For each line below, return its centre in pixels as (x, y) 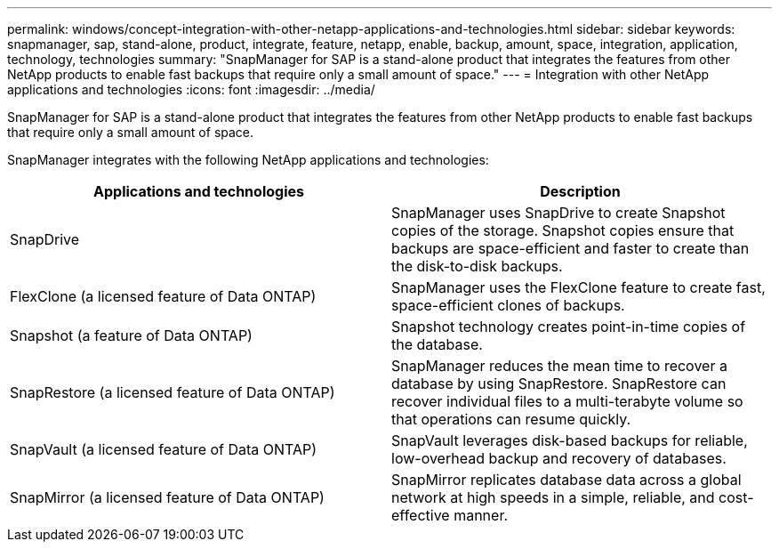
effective (421, 515)
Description (580, 191)
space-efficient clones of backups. (508, 305)
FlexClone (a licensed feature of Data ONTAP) (163, 296)
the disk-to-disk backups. (477, 266)
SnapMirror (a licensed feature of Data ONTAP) (167, 497)
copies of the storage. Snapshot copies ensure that (563, 230)
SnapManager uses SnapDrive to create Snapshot (558, 213)
